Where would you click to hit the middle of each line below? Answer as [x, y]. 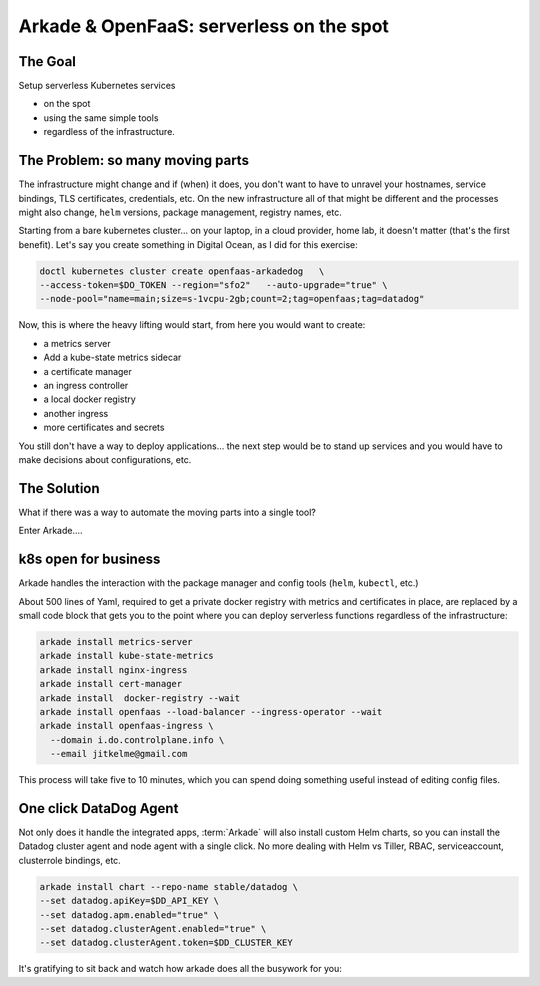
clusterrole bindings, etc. [70, 860]
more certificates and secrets [104, 427]
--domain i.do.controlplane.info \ [137, 739]
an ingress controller [86, 386]
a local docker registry [90, 399]
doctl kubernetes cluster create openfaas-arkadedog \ [182, 271]
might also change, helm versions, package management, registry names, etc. [180, 212]
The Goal [47, 61]
